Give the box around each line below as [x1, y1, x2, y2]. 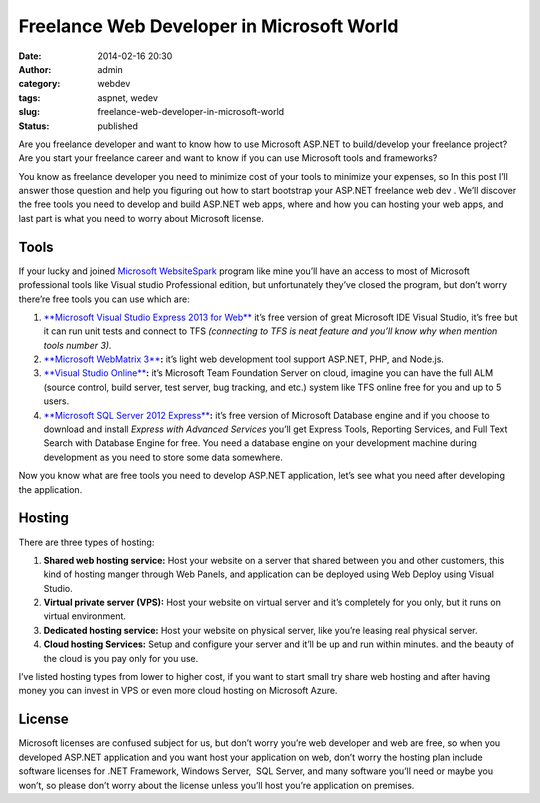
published [97, 120, 139, 132]
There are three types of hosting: [18, 536, 155, 548]
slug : [18, 106, 40, 118]
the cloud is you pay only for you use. [43, 652, 199, 664]
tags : [18, 91, 41, 104]
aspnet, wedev [97, 91, 159, 104]
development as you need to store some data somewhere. [43, 451, 284, 463]
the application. [18, 483, 83, 495]
